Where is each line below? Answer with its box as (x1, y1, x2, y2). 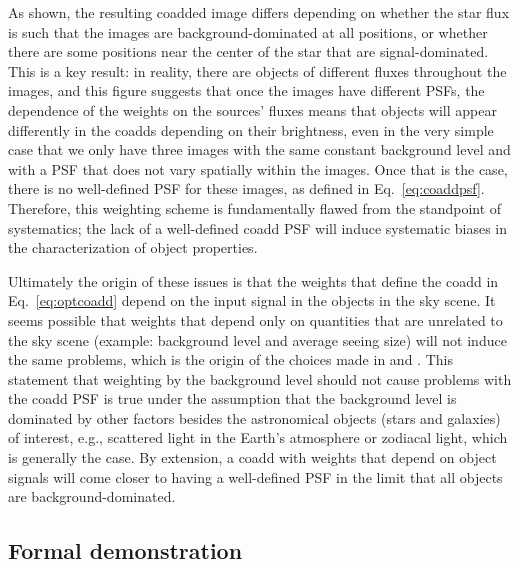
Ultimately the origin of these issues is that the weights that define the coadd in (8, 270, 499, 291)
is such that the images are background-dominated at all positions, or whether (8, 21, 488, 42)
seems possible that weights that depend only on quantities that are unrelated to (8, 309, 503, 330)
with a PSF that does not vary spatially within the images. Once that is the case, (8, 158, 508, 179)
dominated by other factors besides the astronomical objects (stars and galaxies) (8, 407, 501, 428)
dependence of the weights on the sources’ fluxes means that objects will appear (8, 99, 497, 120)
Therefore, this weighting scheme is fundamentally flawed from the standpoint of (8, 197, 502, 218)
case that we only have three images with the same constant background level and (8, 139, 511, 160)
